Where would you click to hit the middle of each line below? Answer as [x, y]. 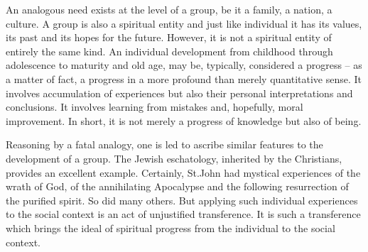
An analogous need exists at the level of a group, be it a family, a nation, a [169, 9]
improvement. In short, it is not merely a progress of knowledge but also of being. [184, 120]
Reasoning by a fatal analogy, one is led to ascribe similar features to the [164, 144]
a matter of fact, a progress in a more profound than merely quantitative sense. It [184, 78]
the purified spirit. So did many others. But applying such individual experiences [182, 200]
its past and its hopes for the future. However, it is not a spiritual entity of [169, 37]
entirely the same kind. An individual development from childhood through [169, 51]
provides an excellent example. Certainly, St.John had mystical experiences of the [183, 172]
